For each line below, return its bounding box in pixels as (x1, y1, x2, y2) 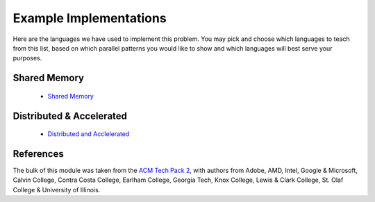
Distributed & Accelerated (12, 110, 128, 121)
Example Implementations (12, 10, 167, 26)
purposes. (12, 54, 42, 62)
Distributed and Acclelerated (47, 130, 130, 138)
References (12, 148, 64, 160)
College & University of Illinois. (12, 185, 101, 194)
